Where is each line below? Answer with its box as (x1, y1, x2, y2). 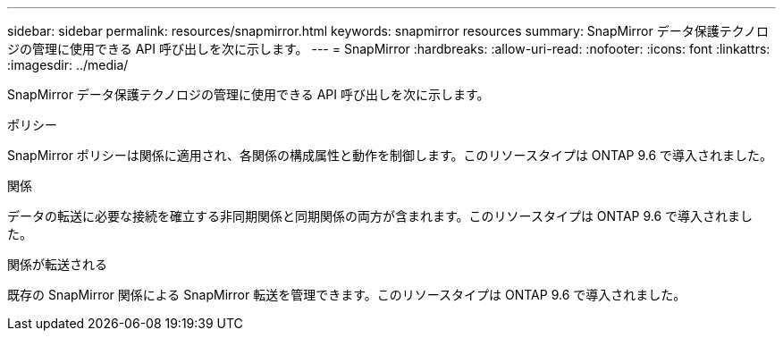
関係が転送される (7, 257, 107, 272)
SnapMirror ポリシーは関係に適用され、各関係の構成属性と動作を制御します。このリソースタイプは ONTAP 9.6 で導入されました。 (7, 148, 773, 163)
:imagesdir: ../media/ (7, 57, 129, 72)
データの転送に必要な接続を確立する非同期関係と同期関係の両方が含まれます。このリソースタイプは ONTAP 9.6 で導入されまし (7, 208, 754, 224)
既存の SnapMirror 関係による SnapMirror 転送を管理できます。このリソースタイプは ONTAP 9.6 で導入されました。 (7, 287, 686, 302)
